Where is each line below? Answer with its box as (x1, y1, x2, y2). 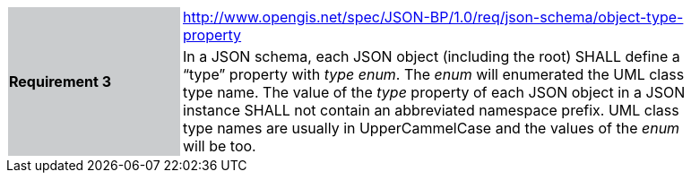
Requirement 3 (9, 73, 111, 90)
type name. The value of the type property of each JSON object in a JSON (183, 83, 686, 101)
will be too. (183, 137, 256, 155)
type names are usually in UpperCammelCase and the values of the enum (183, 119, 680, 137)
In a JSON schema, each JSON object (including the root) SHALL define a (183, 47, 680, 65)
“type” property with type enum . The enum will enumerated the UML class (183, 65, 685, 83)
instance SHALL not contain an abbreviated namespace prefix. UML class (183, 101, 679, 119)
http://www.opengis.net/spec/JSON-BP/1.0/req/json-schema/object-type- (183, 8, 684, 26)
